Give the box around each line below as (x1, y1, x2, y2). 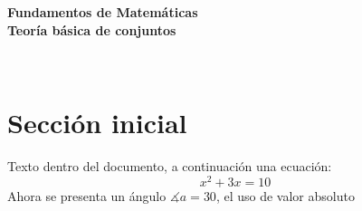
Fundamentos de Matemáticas (7, 3, 198, 21)
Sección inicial (7, 103, 187, 140)
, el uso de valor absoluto (215, 186, 355, 205)
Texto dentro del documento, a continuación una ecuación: (7, 156, 332, 175)
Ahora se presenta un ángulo (7, 186, 167, 205)
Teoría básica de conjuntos (7, 20, 176, 39)
